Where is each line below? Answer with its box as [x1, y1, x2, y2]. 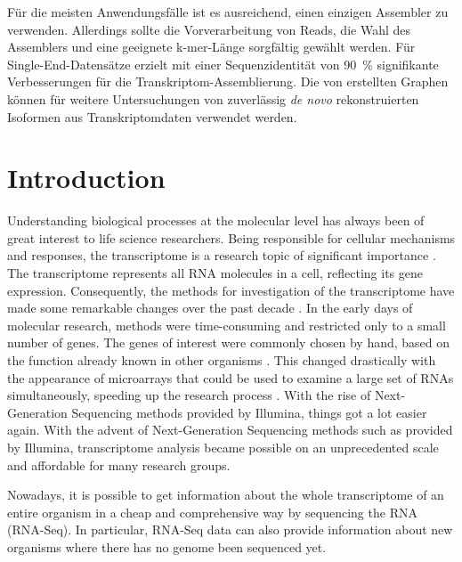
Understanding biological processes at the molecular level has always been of [7, 211, 425, 230]
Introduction [7, 159, 166, 196]
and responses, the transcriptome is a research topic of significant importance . [7, 246, 436, 265]
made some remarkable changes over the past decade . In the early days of [7, 298, 413, 317]
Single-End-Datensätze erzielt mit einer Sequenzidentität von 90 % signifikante [7, 54, 439, 73]
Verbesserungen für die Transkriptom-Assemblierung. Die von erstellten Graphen [7, 72, 449, 91]
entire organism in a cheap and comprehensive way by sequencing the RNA [7, 502, 417, 521]
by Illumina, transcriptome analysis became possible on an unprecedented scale [7, 438, 439, 456]
